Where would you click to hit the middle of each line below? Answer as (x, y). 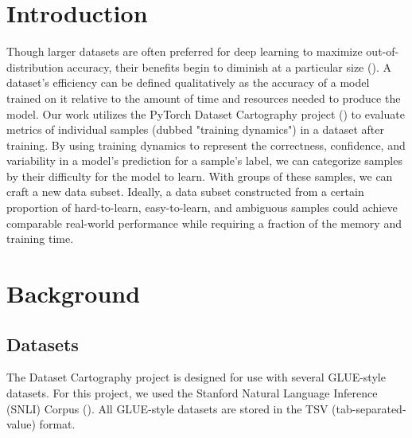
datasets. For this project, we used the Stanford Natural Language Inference (192, 393)
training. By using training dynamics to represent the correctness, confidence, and (206, 145)
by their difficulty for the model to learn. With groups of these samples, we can (200, 176)
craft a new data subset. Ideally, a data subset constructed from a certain (185, 192)
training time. (40, 239)
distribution (35, 66)
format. (57, 424)
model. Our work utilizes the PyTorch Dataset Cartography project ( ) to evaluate (206, 113)
